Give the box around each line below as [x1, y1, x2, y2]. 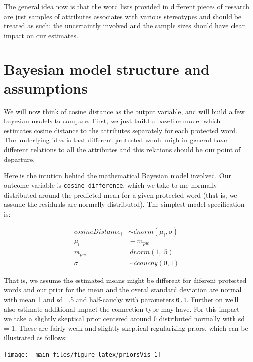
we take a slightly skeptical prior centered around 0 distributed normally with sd [4, 313, 245, 323]
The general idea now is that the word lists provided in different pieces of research [4, 1, 250, 11]
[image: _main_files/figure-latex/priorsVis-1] [4, 351, 161, 358]
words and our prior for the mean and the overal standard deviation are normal [4, 284, 242, 295]
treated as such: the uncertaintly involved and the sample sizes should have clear [4, 20, 245, 31]
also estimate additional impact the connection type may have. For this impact [4, 303, 240, 314]
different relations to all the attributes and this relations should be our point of [4, 144, 241, 155]
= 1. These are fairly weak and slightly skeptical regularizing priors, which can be [4, 322, 248, 333]
